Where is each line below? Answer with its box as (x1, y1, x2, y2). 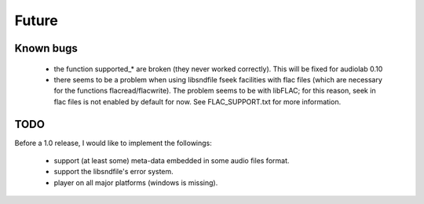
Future (14, 12, 59, 29)
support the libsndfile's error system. (53, 167, 174, 177)
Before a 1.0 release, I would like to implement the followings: (14, 138, 212, 148)
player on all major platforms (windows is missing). (53, 177, 218, 188)
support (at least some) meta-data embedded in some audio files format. (53, 156, 290, 166)
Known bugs (14, 42, 79, 55)
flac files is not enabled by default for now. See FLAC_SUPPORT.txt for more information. (53, 97, 342, 106)
